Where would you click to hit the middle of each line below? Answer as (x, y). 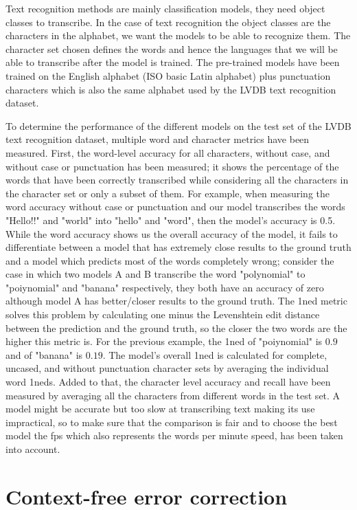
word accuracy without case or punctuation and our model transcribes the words (175, 207)
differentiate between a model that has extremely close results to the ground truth (178, 247)
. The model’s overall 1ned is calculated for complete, (215, 354)
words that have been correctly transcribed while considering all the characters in (177, 180)
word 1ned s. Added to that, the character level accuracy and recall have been (168, 382)
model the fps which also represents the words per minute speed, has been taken (174, 435)
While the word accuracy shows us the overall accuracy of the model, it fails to (172, 233)
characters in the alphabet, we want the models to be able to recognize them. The (178, 35)
